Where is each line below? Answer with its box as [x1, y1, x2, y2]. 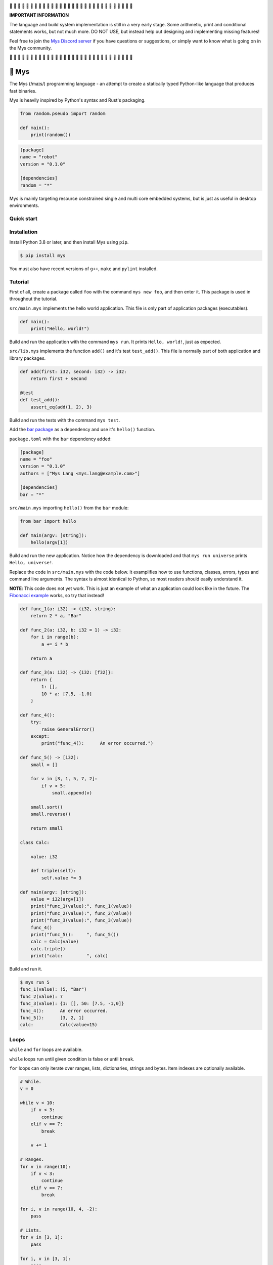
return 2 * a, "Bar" [30, 613, 82, 619]
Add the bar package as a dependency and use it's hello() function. [9, 427, 155, 433]
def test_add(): [20, 397, 61, 403]
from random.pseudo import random [20, 111, 106, 116]
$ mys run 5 [20, 980, 50, 985]
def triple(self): [30, 868, 76, 874]
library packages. [9, 355, 46, 361]
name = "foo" [20, 456, 53, 462]
